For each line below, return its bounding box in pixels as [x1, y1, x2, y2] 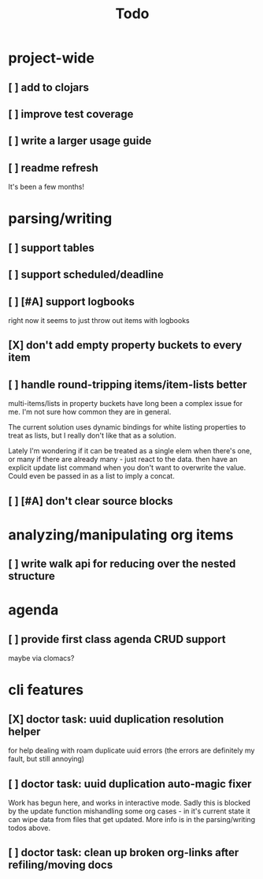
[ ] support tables [8, 241, 94, 254]
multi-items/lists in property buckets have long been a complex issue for [8, 399, 243, 408]
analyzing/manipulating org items [8, 526, 234, 543]
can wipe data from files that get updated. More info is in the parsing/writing [8, 814, 256, 824]
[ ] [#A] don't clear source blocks [8, 494, 173, 508]
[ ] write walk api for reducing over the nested [8, 558, 236, 571]
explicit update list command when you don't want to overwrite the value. [8, 463, 246, 472]
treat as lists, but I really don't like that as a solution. [8, 431, 176, 441]
